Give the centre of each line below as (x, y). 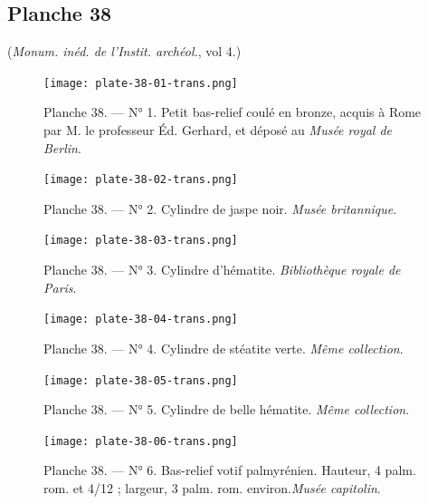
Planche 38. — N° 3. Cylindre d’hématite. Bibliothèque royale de (222, 270)
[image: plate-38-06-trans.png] (141, 441)
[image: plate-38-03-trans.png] (141, 241)
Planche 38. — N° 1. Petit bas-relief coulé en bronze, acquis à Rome (233, 112)
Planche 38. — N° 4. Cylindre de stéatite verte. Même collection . (224, 348)
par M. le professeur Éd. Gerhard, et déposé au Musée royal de (218, 130)
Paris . (60, 287)
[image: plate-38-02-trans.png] (141, 180)
